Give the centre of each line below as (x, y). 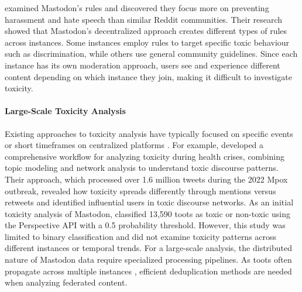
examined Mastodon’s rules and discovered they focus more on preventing (137, 8)
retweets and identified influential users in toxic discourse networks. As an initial (149, 202)
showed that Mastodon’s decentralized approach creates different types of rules (146, 31)
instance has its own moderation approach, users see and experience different (143, 65)
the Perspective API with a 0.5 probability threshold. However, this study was (145, 225)
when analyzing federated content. (66, 282)
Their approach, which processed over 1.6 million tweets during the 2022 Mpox (146, 179)
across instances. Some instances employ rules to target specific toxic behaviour (147, 42)
